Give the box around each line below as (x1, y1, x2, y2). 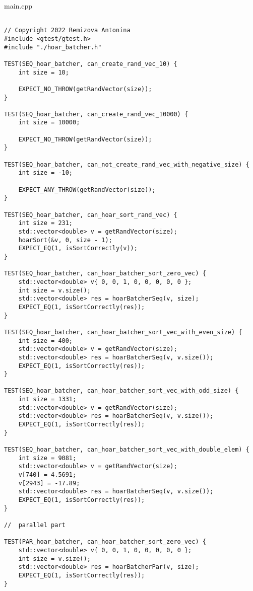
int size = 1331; (18, 396, 77, 403)
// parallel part (4, 521, 66, 529)
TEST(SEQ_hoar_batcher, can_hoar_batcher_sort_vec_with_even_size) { (4, 328, 242, 336)
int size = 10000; (18, 119, 80, 126)
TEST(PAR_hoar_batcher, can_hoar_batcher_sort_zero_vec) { (4, 538, 206, 546)
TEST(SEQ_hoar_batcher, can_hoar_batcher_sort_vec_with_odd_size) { (4, 387, 239, 395)
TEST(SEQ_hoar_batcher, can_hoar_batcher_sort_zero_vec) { (4, 270, 206, 277)
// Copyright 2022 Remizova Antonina (4, 27, 131, 34)
